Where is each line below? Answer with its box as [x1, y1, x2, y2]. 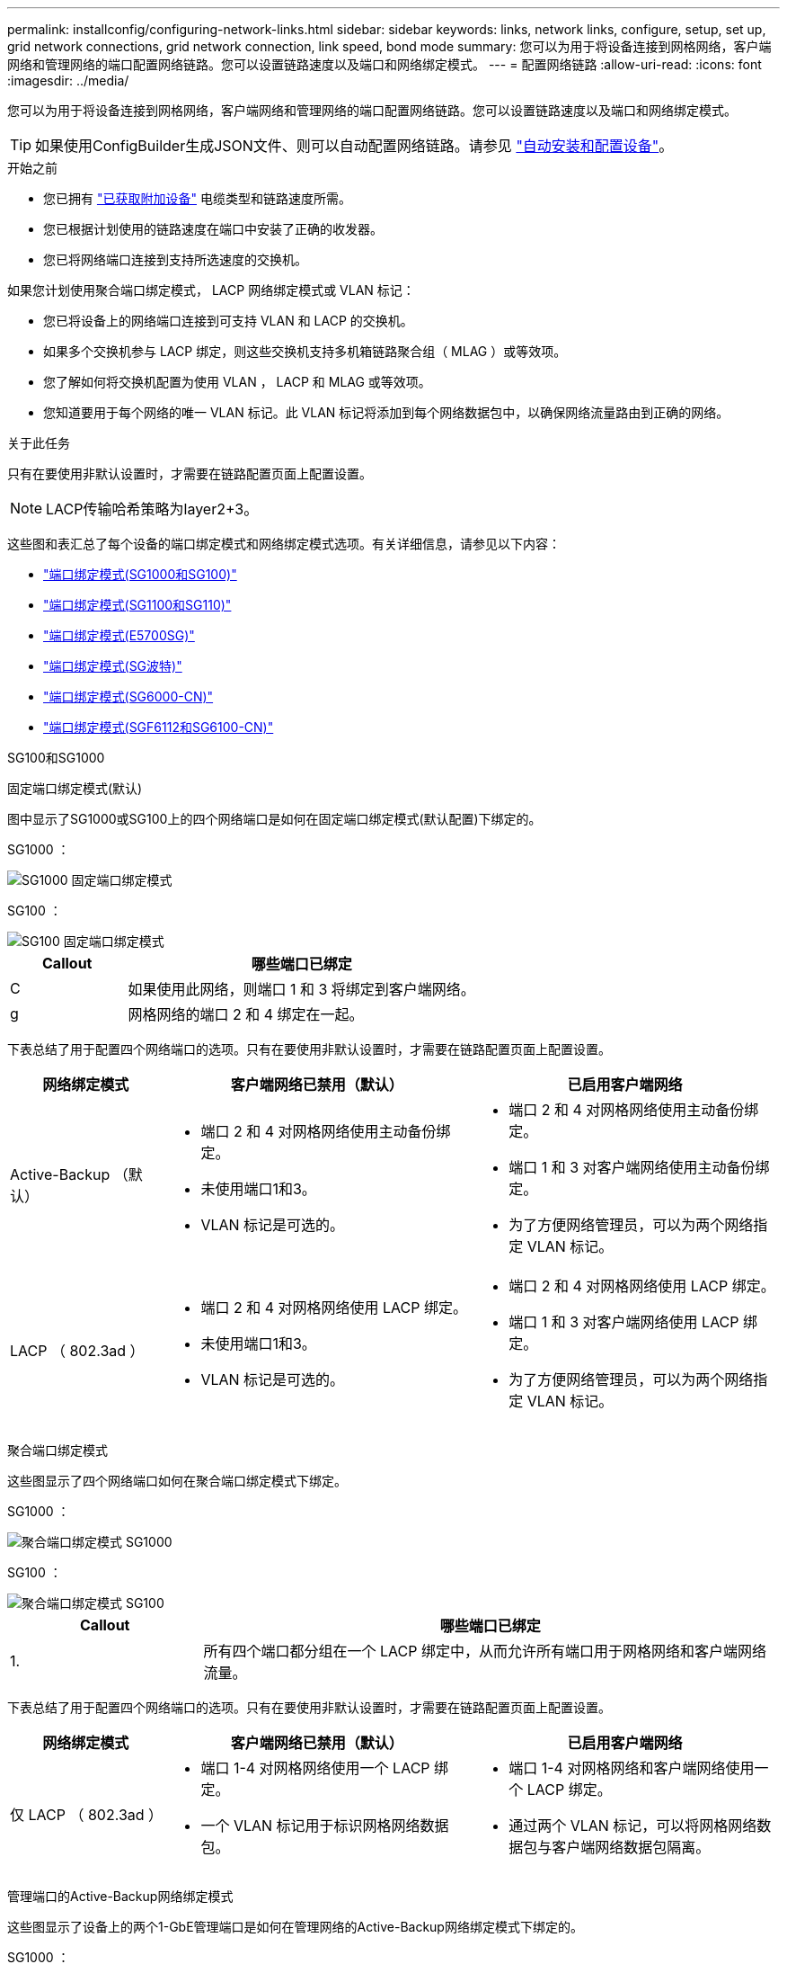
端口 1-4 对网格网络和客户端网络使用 [508, 1759, 755, 1777]
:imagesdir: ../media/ [7, 73, 129, 88]
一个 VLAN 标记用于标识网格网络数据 [200, 1817, 449, 1835]
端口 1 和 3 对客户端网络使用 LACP [508, 1313, 739, 1331]
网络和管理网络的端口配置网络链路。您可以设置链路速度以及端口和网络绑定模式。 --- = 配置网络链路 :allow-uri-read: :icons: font [7, 57, 762, 72]
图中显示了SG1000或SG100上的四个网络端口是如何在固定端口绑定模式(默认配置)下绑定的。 [7, 811, 542, 826]
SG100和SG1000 [7, 750, 105, 765]
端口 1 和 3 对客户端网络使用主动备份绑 [508, 1158, 770, 1176]
